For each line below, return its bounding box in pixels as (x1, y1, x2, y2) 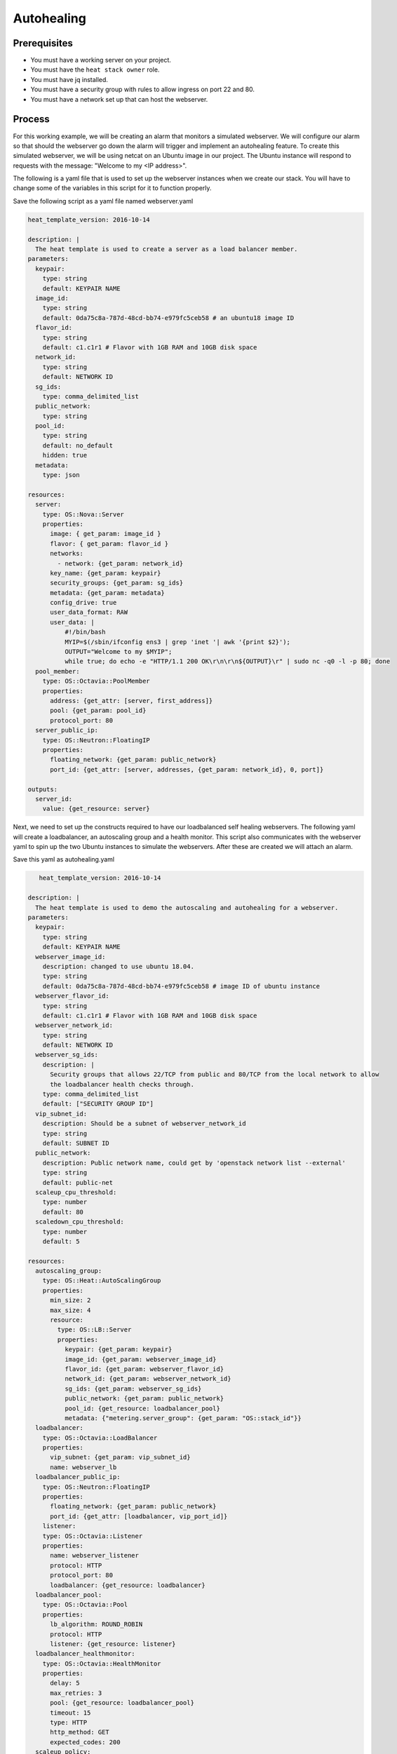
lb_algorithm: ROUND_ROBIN (50, 1621, 143, 1628)
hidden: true (42, 451, 88, 460)
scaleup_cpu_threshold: (35, 1188, 117, 1196)
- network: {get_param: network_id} (57, 559, 184, 568)
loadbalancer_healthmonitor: (35, 1649, 136, 1658)
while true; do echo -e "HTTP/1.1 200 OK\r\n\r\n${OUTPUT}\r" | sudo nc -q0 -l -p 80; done (64, 657, 391, 666)
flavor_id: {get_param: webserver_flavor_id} (64, 1365, 224, 1373)
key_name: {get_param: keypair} (50, 569, 161, 577)
